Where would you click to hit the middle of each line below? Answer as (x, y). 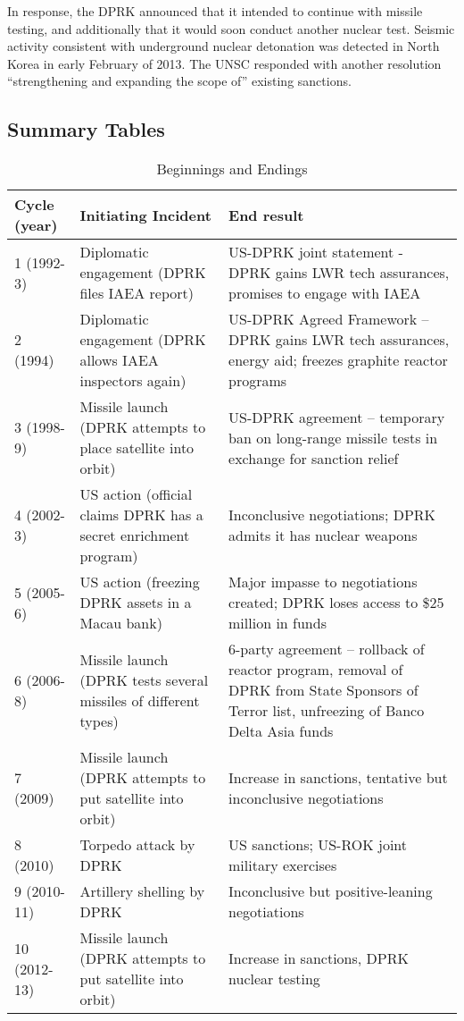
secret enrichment (135, 536)
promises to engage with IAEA (325, 293)
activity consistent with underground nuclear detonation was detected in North (224, 46)
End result (266, 215)
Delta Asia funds (281, 731)
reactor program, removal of (316, 670)
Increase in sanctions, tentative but (338, 778)
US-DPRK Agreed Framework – (329, 319)
